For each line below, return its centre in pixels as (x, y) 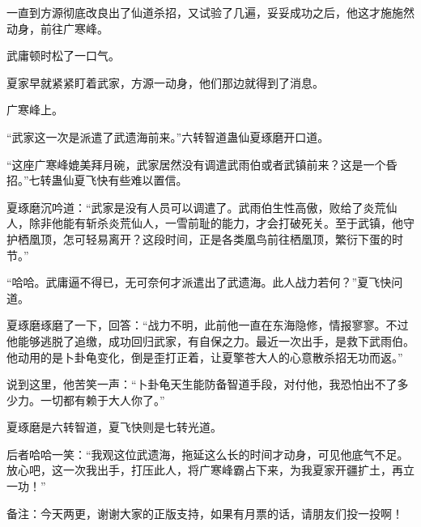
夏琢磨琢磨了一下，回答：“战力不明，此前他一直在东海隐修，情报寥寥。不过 (208, 325)
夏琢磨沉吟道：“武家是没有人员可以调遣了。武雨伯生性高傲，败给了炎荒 (196, 207)
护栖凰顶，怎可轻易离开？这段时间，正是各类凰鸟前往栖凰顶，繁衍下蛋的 (199, 238)
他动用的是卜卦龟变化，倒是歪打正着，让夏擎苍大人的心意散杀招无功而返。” (205, 357)
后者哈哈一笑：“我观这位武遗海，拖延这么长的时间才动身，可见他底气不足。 (208, 454)
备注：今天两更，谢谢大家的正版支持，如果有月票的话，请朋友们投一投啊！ (205, 513)
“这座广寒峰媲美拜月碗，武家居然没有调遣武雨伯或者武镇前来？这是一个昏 (202, 164)
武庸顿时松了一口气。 (63, 55)
